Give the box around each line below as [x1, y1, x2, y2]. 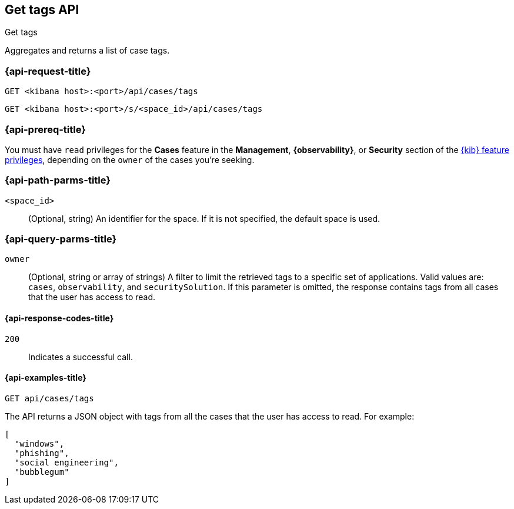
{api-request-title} [5, 65, 91, 77]
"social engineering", [14, 457, 119, 467]
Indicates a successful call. [28, 351, 133, 362]
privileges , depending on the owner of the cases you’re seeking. [5, 154, 255, 165]
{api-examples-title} [5, 372, 86, 383]
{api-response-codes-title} [5, 313, 114, 324]
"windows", [14, 438, 65, 448]
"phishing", [14, 448, 69, 458]
